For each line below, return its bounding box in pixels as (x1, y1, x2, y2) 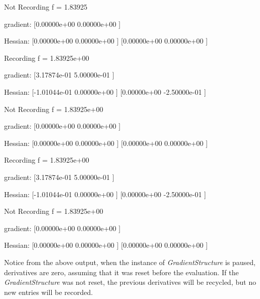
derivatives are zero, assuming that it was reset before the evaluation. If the (4, 267, 239, 277)
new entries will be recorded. (4, 286, 93, 297)
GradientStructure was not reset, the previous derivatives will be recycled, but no (4, 277, 256, 287)
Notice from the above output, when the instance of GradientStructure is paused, (4, 256, 256, 267)
